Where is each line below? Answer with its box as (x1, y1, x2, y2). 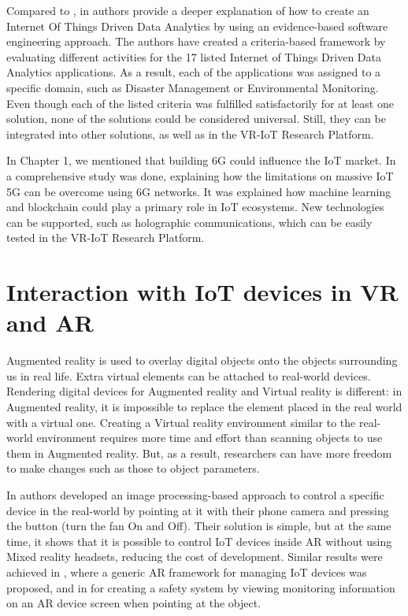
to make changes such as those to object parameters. (6, 460, 260, 477)
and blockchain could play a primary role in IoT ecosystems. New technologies (6, 199, 384, 215)
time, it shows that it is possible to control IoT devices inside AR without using (6, 533, 392, 549)
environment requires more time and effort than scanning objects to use (36, 429, 383, 446)
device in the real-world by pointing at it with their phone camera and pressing (6, 502, 389, 518)
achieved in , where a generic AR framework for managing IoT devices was (6, 563, 367, 580)
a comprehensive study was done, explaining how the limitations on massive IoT (6, 167, 394, 184)
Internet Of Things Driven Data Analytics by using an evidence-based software (6, 17, 388, 34)
